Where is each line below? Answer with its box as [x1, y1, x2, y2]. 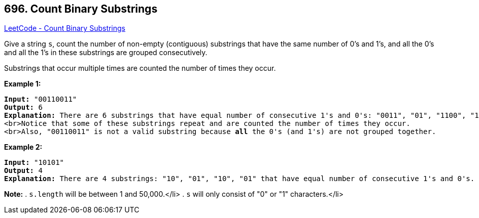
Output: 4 [4, 166, 43, 175]
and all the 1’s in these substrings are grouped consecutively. [4, 48, 208, 57]
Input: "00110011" [4, 95, 77, 104]
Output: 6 [4, 103, 43, 112]
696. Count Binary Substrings [4, 3, 158, 15]
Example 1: [4, 79, 41, 89]
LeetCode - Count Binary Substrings [4, 24, 126, 33]
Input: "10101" [4, 158, 64, 167]
